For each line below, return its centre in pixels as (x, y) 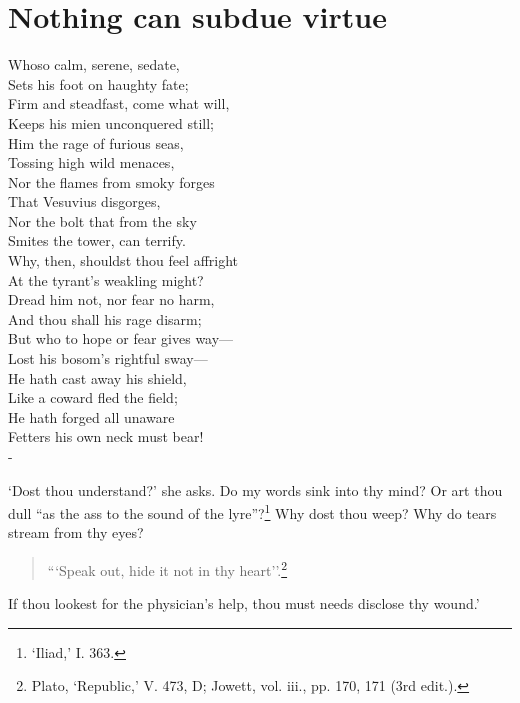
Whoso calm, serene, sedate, (94, 64)
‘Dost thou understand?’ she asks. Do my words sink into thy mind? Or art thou (255, 489)
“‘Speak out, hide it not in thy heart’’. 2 (167, 568)
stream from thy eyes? (76, 532)
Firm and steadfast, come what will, (119, 103)
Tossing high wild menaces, (91, 162)
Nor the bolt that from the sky (102, 220)
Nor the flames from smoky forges (111, 181)
